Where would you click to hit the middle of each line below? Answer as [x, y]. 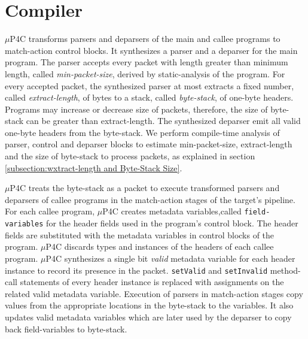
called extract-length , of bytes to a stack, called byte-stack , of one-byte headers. [149, 97]
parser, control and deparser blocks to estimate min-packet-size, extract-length [149, 144]
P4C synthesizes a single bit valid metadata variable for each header [170, 258]
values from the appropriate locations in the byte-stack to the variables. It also [149, 305]
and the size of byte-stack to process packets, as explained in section [130, 156]
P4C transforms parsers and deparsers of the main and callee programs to [145, 39]
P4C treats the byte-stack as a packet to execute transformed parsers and [145, 188]
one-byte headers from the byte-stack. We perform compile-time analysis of [142, 132]
